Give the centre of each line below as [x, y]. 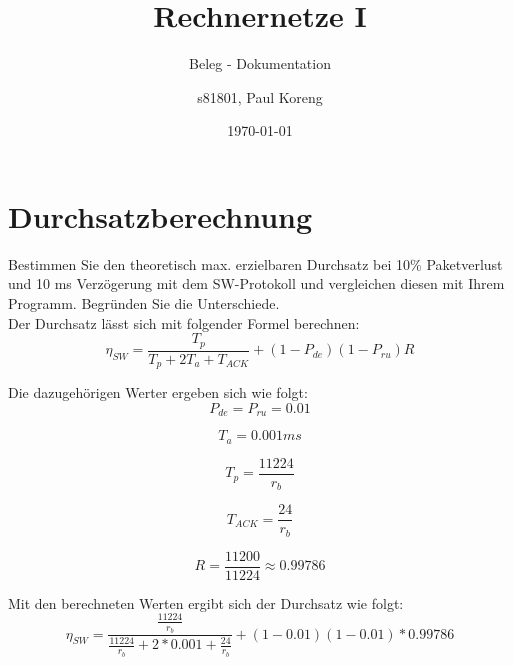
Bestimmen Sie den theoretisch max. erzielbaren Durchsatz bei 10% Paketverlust [255, 263]
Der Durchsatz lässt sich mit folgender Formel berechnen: [184, 322]
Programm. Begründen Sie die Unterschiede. [144, 303]
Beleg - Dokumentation [260, 63]
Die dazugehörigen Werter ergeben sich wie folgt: [158, 392]
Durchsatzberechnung [160, 215]
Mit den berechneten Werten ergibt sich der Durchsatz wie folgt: [206, 602]
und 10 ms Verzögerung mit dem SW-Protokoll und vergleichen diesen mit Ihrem [256, 283]
